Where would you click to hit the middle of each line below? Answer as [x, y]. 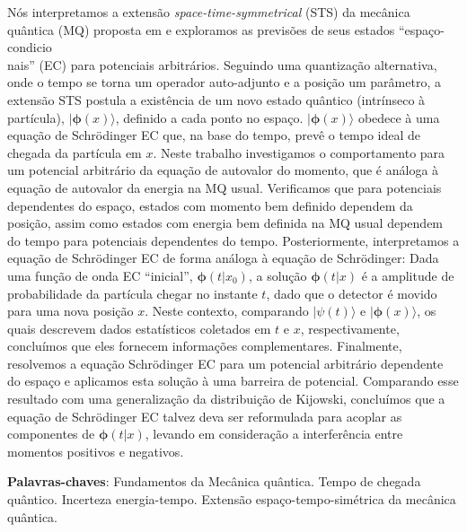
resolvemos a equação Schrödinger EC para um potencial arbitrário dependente [225, 363]
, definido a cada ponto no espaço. [209, 117]
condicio [30, 47]
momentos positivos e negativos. [96, 451]
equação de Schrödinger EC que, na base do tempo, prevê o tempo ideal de [214, 135]
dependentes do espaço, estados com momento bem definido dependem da [210, 205]
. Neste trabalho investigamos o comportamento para [299, 152]
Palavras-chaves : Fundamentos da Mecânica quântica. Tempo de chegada [214, 481]
